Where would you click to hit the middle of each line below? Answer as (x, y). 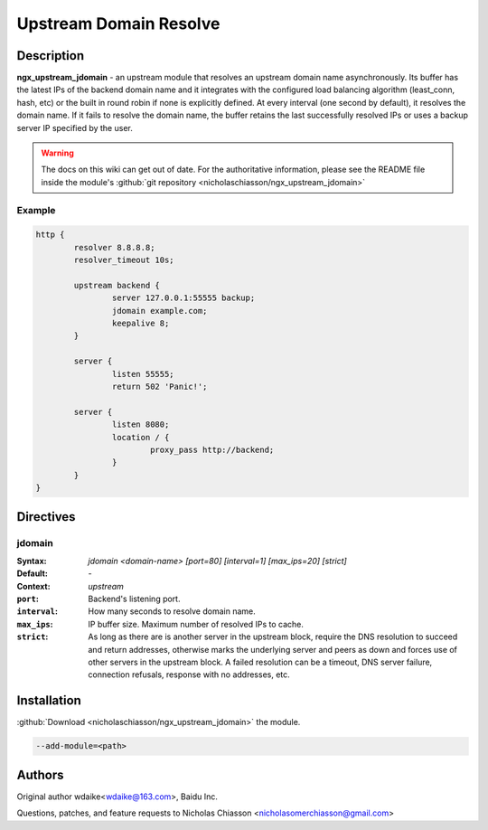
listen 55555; (143, 374)
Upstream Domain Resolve (118, 24)
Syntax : (32, 561)
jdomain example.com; (160, 311)
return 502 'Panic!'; (160, 387)
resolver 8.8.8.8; (114, 247)
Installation (49, 701)
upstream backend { (117, 285)
